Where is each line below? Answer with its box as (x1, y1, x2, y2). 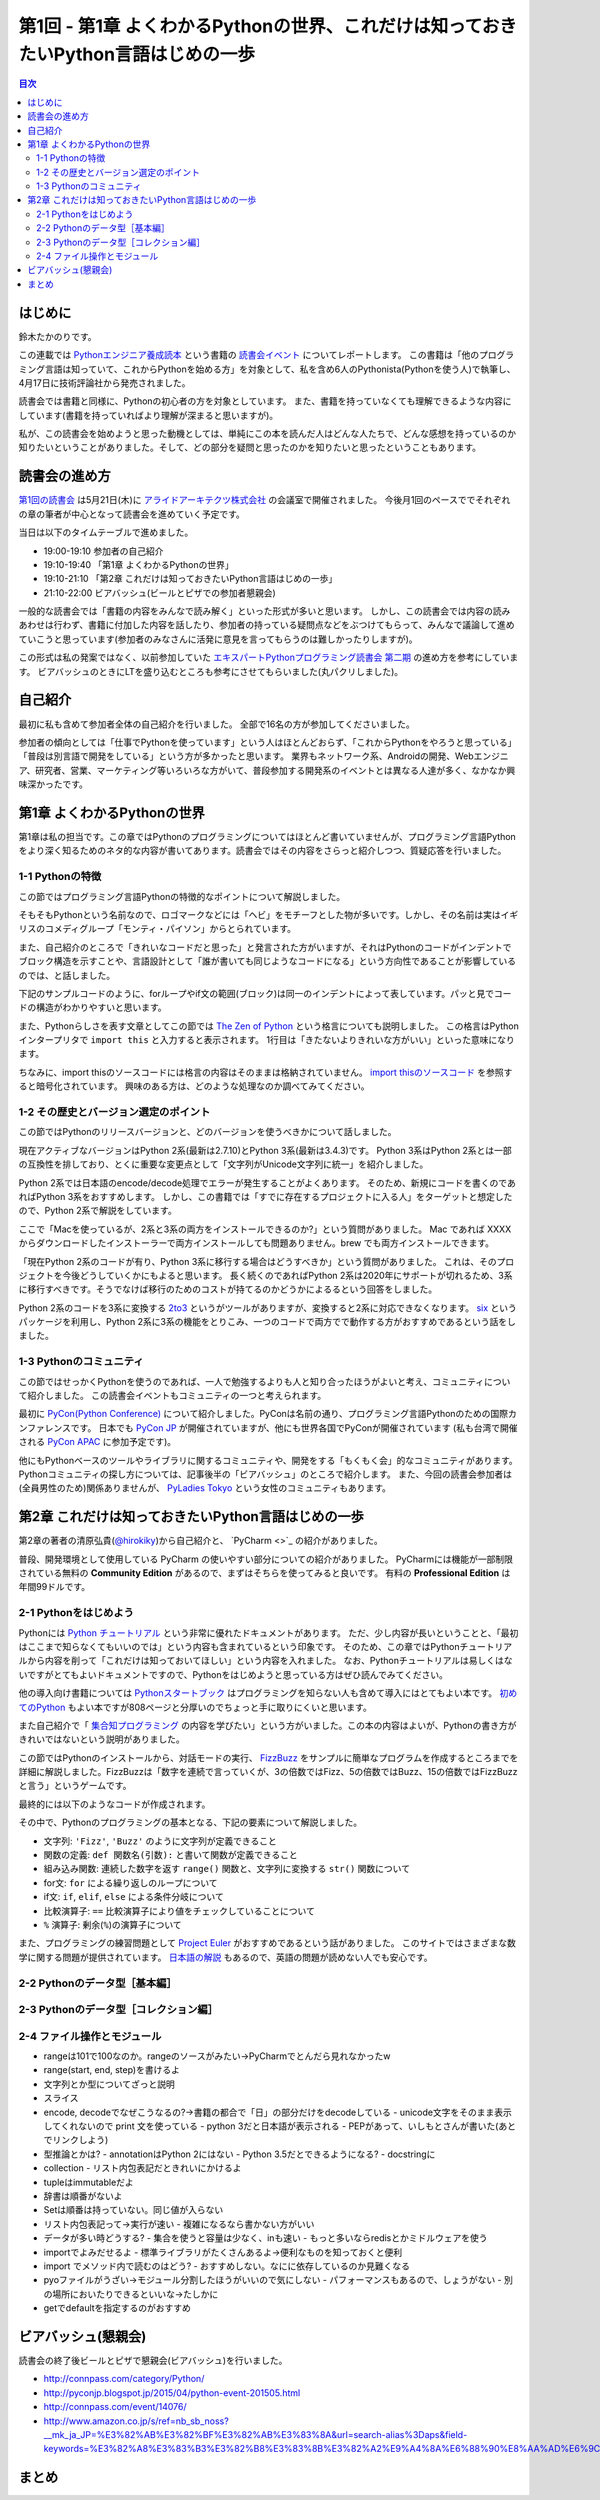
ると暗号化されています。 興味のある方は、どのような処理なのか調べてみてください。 (18, 1080, 370, 1092)
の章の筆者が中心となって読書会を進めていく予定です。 (18, 508, 245, 520)
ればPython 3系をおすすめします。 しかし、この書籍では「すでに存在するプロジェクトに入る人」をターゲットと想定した (18, 1190, 513, 1202)
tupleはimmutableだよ (43, 2176, 134, 2188)
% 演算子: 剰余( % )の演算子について (43, 1918, 182, 1930)
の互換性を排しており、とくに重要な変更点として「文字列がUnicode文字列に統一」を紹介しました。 (18, 1158, 429, 1170)
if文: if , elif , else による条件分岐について (43, 1891, 224, 1903)
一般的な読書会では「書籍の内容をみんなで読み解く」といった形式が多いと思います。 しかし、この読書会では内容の (18, 605, 494, 617)
